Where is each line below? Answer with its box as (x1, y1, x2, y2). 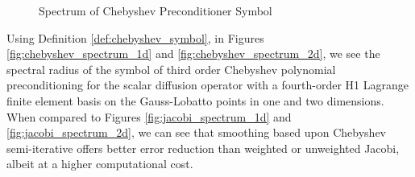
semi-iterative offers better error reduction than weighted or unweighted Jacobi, (6, 139, 400, 156)
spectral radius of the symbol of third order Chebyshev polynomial (6, 60, 336, 77)
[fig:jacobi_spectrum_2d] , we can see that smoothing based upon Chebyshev (6, 124, 387, 141)
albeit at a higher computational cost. (6, 155, 193, 172)
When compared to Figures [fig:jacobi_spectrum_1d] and (6, 108, 292, 125)
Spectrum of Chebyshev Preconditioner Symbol (39, 2, 272, 19)
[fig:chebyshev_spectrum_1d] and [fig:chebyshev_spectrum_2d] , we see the (6, 45, 380, 62)
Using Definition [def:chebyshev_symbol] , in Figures (6, 29, 264, 46)
